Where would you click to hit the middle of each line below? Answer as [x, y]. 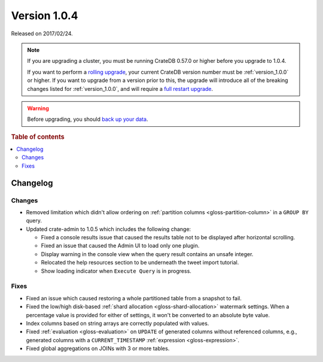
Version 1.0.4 [45, 16]
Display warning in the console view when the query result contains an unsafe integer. [147, 254]
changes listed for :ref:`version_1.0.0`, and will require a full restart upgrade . [120, 89]
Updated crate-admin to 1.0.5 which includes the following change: [109, 229]
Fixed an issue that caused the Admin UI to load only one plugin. [120, 246]
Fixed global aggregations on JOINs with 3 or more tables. [98, 349]
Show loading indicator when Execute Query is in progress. [116, 271]
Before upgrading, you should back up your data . [88, 119]
